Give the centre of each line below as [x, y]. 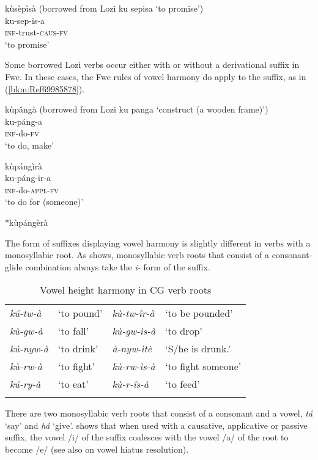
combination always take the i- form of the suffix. [118, 266]
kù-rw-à [26, 366]
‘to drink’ [78, 349]
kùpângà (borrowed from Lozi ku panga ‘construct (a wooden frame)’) [137, 109]
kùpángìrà [24, 165]
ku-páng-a [24, 121]
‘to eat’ [73, 384]
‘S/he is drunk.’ [198, 349]
